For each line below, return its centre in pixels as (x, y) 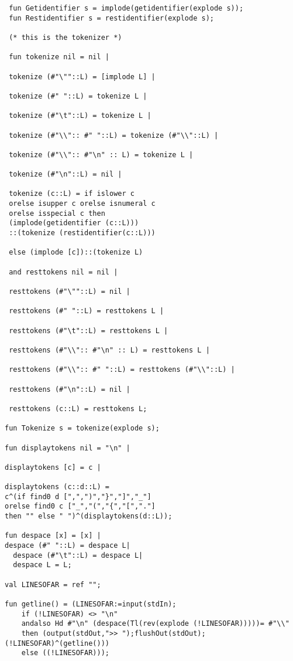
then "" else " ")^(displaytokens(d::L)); (89, 516)
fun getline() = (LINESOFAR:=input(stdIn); (91, 604)
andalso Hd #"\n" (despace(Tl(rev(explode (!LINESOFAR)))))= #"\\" (155, 624)
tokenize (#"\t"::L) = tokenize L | (80, 116)
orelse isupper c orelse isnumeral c (82, 204)
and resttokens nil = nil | (63, 272)
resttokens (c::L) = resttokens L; (78, 409)
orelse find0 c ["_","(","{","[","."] (80, 506)
